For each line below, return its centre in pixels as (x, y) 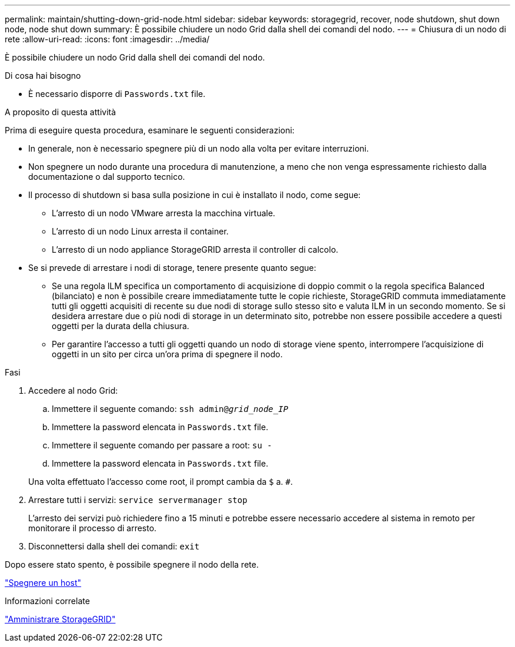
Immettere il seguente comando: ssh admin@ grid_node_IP (170, 409)
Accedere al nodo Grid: (73, 390)
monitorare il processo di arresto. (93, 528)
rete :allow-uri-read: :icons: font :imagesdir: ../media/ (107, 39)
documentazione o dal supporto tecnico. (107, 177)
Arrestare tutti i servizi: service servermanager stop (138, 500)
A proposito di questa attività (61, 112)
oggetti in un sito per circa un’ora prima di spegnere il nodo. (167, 354)
